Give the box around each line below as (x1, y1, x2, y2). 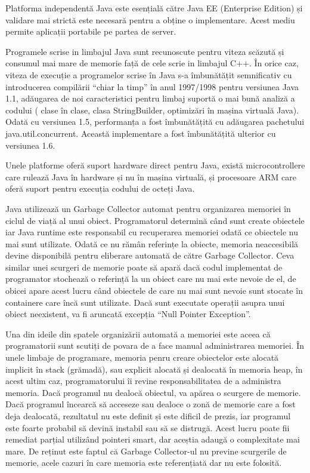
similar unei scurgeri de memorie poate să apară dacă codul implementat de (5, 260, 283, 273)
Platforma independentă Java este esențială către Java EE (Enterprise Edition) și (5, 2, 303, 14)
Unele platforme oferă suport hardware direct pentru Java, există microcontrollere (5, 159, 305, 171)
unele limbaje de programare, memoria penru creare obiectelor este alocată (5, 351, 279, 364)
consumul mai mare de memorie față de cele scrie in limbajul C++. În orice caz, (5, 57, 299, 69)
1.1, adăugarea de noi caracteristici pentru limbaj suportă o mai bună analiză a (5, 92, 295, 105)
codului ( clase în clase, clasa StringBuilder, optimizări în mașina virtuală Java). (5, 103, 299, 116)
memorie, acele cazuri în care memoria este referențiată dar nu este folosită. (5, 456, 282, 469)
